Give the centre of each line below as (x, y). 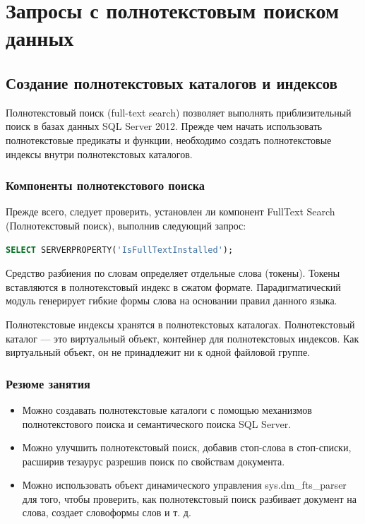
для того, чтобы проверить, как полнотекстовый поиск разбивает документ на (190, 498)
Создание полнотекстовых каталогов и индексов (172, 82)
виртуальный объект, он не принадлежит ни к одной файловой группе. (158, 352)
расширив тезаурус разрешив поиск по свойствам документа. (154, 461)
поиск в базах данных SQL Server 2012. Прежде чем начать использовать (164, 126)
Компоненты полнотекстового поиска (105, 185)
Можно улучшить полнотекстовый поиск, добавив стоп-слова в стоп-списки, (187, 447)
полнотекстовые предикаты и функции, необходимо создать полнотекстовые (169, 139)
